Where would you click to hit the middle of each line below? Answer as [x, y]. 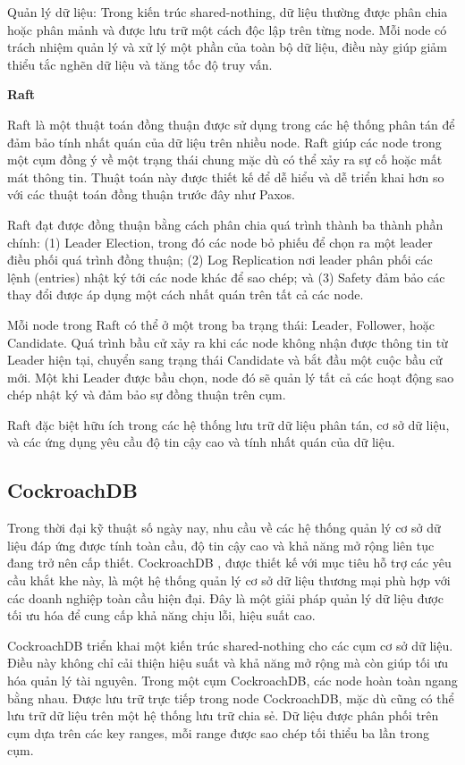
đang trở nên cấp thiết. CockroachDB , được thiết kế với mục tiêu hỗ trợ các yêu [229, 563]
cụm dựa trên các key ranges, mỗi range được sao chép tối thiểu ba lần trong [219, 732]
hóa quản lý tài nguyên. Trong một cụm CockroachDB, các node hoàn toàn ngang [232, 681]
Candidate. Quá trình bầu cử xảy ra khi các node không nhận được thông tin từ [228, 342]
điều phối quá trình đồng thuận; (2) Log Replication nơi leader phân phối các [220, 260]
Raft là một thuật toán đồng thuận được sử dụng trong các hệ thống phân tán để [231, 124]
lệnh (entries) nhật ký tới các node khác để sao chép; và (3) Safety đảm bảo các [226, 277]
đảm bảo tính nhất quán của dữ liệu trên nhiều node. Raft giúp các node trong [224, 142]
